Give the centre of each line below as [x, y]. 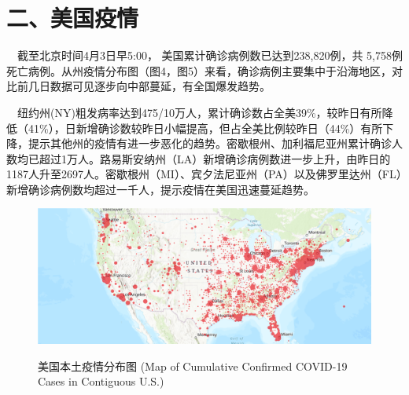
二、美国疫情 [73, 18]
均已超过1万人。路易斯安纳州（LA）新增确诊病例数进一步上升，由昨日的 [204, 158]
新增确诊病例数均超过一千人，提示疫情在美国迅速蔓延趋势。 [160, 189]
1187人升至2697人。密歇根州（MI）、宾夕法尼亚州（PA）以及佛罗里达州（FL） [204, 174]
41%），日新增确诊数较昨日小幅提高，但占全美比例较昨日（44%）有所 [205, 128]
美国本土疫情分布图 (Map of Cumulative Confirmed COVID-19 [193, 366]
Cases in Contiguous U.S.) [101, 381]
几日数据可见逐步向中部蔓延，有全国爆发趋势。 [149, 86]
